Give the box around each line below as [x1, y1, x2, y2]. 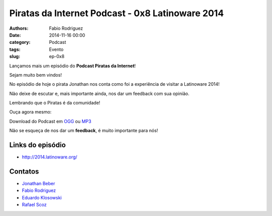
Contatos [9, 167, 39, 176]
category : [9, 39, 31, 45]
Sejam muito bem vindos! [9, 72, 62, 78]
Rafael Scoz [22, 202, 47, 208]
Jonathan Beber [22, 181, 55, 187]
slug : [9, 53, 20, 60]
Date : [9, 32, 21, 38]
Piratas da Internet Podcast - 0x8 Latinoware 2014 [9, 8, 224, 19]
